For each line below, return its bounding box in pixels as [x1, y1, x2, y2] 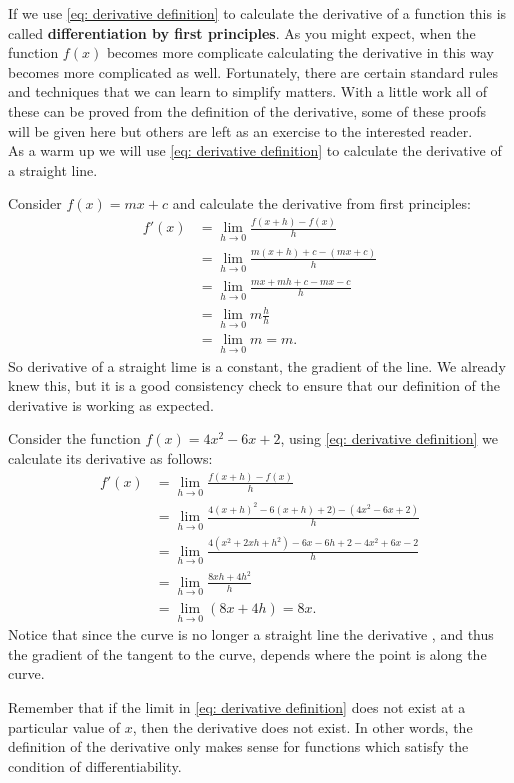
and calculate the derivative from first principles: [172, 193, 471, 214]
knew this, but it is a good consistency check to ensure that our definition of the [8, 375, 501, 396]
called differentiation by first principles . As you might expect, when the [8, 22, 476, 43]
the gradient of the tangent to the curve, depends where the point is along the [8, 643, 487, 664]
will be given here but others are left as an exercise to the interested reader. [8, 120, 473, 141]
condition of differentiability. [8, 755, 182, 776]
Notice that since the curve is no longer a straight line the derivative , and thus [8, 624, 494, 645]
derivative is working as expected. [8, 394, 214, 415]
